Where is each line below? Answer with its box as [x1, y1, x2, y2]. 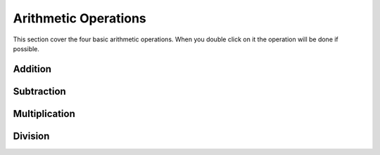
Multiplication [13, 107, 75, 119]
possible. [13, 44, 40, 53]
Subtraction [13, 85, 66, 97]
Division [13, 130, 50, 142]
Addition [13, 63, 52, 75]
